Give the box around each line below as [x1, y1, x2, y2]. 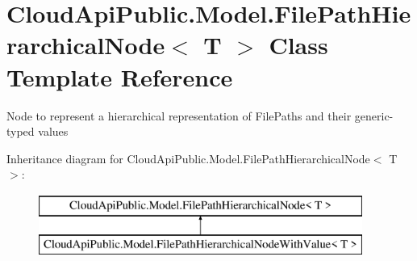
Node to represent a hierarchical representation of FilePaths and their [6, 107, 352, 124]
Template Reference [6, 60, 233, 93]
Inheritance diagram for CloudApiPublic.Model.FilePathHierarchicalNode [6, 149, 370, 166]
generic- [354, 107, 394, 124]
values [38, 123, 69, 140]
